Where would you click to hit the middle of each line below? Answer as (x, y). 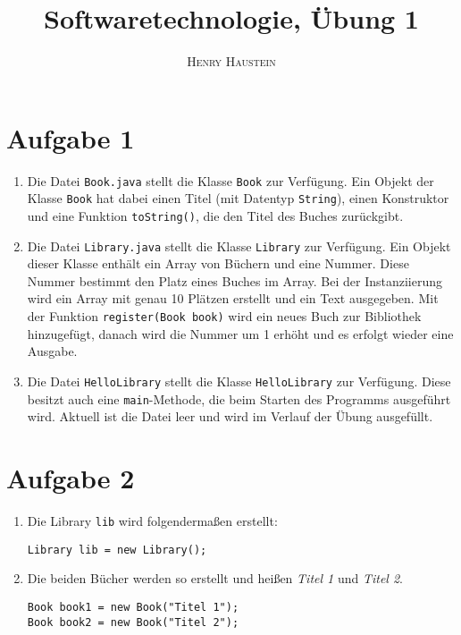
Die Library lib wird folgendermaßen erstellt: (152, 520)
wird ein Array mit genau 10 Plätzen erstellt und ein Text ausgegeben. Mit (233, 298)
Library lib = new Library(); (117, 550)
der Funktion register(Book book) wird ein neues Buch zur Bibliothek (224, 316)
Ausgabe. (52, 351)
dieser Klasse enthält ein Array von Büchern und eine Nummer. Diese (218, 263)
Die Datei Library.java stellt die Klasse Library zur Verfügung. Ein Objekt (239, 246)
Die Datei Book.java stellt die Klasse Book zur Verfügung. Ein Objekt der (230, 180)
